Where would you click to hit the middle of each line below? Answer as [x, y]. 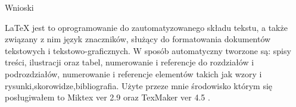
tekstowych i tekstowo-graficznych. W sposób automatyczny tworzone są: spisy [148, 50]
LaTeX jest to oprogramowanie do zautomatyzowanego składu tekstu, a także [146, 27]
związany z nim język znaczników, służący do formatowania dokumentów [138, 39]
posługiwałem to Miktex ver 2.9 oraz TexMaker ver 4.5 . [108, 97]
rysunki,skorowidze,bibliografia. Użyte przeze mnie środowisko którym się [139, 85]
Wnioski [19, 7]
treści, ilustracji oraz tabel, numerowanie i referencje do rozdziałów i [130, 62]
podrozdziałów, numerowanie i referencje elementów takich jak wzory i [133, 73]
